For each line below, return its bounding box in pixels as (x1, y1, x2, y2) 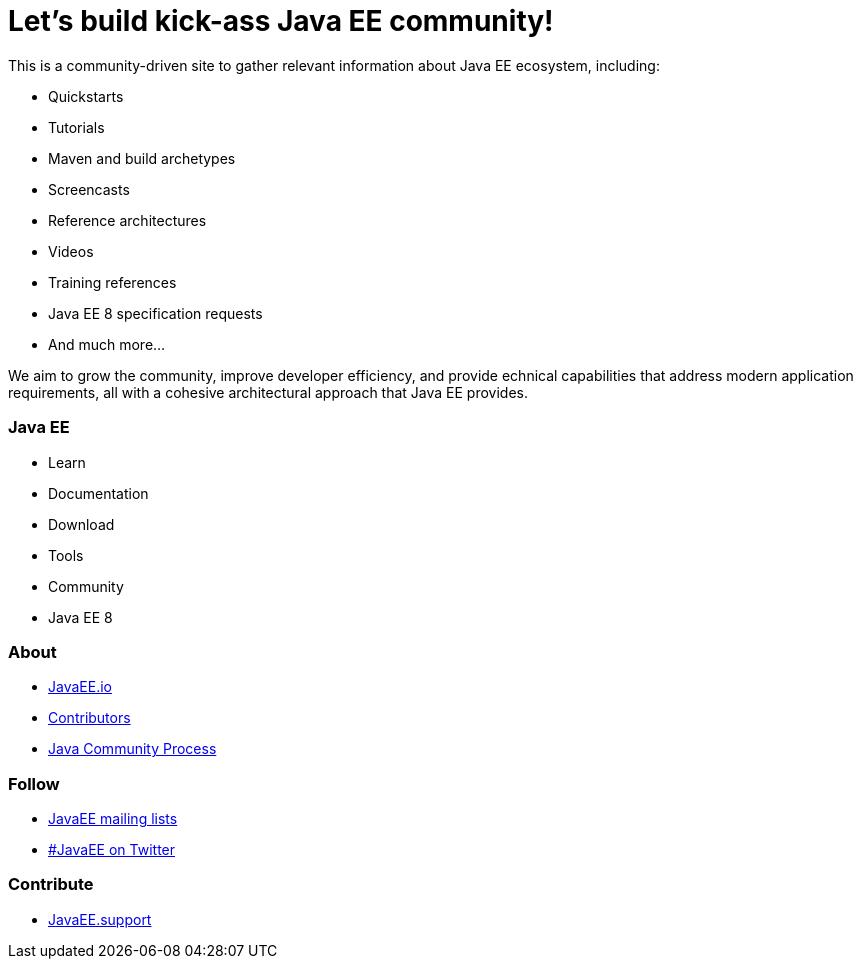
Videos (48, 242, 94, 260)
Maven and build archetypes (48, 149, 236, 167)
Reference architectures (48, 211, 207, 229)
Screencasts (48, 180, 130, 198)
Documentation (48, 484, 149, 502)
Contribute (8, 874, 94, 895)
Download (48, 515, 115, 533)
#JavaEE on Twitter (48, 841, 176, 858)
